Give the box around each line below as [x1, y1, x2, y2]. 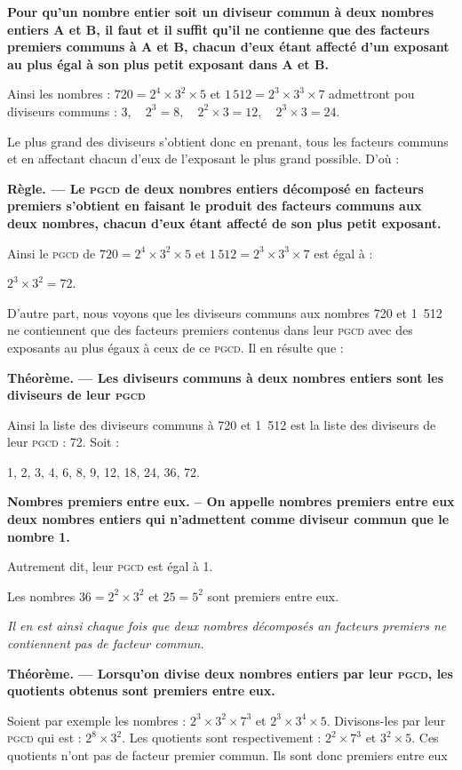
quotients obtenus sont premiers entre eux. [7, 681, 275, 700]
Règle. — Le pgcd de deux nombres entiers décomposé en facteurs [7, 179, 424, 197]
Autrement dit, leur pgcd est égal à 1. [7, 557, 213, 576]
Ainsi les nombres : [7, 84, 111, 103]
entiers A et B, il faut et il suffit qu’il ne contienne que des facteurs [7, 20, 430, 38]
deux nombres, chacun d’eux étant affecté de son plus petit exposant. [7, 213, 442, 232]
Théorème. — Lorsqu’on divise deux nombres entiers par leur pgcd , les [7, 663, 453, 682]
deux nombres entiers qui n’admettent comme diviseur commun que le [7, 510, 450, 528]
